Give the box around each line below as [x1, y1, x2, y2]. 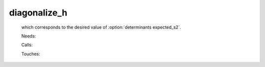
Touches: [21, 51, 40, 57]
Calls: [21, 42, 33, 48]
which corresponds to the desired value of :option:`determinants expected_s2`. [21, 24, 181, 30]
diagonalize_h [9, 7, 68, 18]
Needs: [21, 33, 36, 39]
